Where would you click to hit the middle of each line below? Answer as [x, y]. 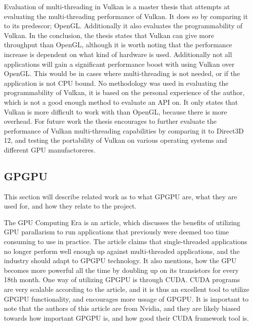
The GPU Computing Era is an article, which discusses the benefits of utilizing [122, 222]
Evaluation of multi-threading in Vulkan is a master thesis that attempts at [117, 6]
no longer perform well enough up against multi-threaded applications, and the [122, 251]
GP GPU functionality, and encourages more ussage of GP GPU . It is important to [126, 298]
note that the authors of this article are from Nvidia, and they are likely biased [122, 308]
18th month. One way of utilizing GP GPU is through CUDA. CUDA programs [122, 279]
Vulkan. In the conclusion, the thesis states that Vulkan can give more [109, 35]
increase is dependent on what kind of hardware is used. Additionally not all [118, 54]
